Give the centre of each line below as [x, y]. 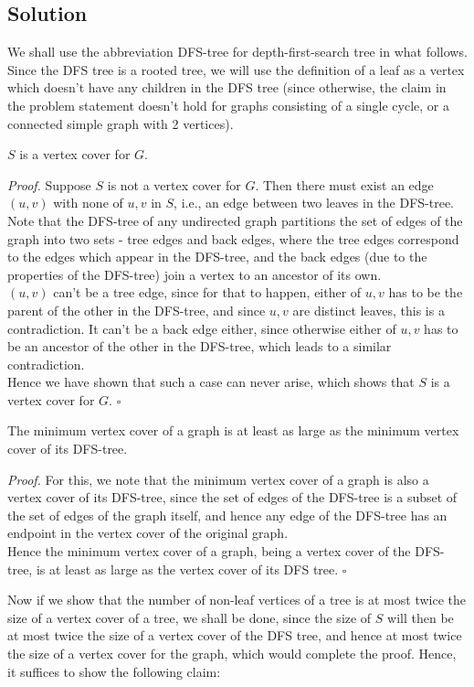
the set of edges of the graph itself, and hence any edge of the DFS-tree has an [227, 515]
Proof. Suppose [49, 184]
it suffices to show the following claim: [114, 671]
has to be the [426, 292]
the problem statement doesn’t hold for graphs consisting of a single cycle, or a [228, 105]
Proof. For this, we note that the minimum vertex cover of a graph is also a [218, 479]
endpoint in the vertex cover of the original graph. [148, 533]
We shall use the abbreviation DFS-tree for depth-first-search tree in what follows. [237, 52]
